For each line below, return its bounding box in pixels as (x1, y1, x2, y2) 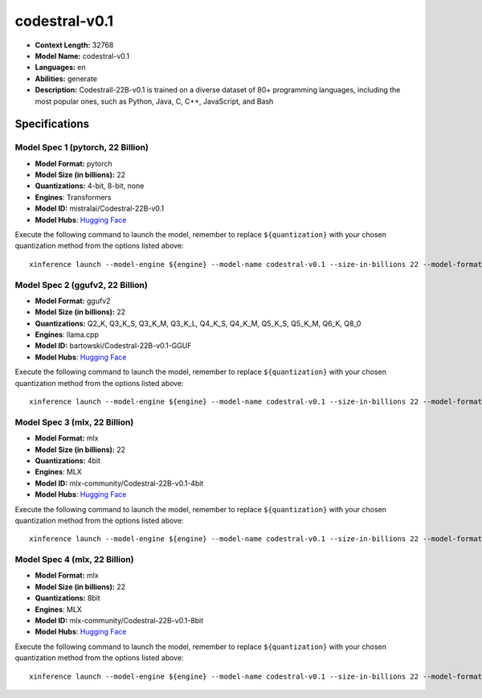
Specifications (14, 117, 90, 131)
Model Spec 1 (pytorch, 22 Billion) (14, 142, 149, 153)
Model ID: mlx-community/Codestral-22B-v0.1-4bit (35, 478, 204, 488)
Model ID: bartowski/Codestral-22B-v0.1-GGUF (35, 341, 192, 351)
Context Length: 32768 (35, 40, 114, 50)
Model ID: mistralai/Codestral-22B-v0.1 (35, 203, 165, 213)
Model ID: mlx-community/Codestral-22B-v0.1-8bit (35, 616, 204, 626)
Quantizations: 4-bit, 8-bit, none (35, 181, 145, 191)
